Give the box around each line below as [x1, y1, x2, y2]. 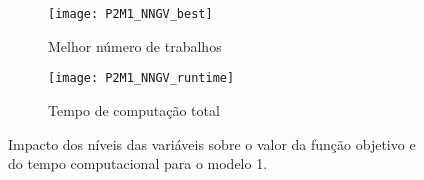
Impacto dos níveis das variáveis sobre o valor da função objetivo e [8, 133, 416, 154]
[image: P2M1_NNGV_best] [48, 7, 213, 21]
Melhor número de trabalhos [48, 35, 222, 56]
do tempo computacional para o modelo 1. [8, 153, 268, 174]
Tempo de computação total [48, 99, 220, 120]
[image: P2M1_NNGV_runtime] [48, 71, 235, 86]
